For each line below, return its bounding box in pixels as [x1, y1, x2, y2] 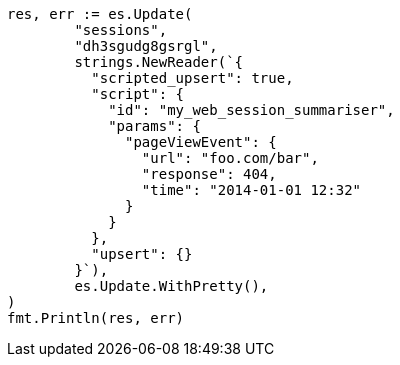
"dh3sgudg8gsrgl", [74, 38, 218, 54]
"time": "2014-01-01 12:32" [141, 182, 362, 198]
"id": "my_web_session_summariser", [108, 102, 395, 118]
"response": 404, [141, 166, 277, 182]
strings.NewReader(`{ [74, 54, 244, 70]
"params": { [108, 118, 201, 134]
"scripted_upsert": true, [91, 70, 294, 86]
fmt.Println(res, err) [7, 310, 185, 326]
